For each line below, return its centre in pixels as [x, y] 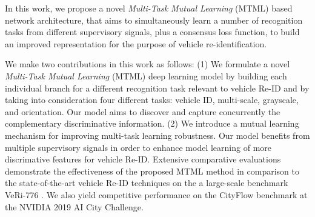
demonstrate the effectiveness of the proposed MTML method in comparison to [152, 171]
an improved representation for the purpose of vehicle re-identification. [136, 43]
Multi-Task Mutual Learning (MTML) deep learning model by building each [146, 75]
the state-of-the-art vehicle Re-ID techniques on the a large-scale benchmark [147, 183]
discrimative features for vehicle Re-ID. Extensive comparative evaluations [143, 159]
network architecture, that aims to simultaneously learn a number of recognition [154, 20]
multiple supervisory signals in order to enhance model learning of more [138, 147]
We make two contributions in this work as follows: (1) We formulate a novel [148, 64]
